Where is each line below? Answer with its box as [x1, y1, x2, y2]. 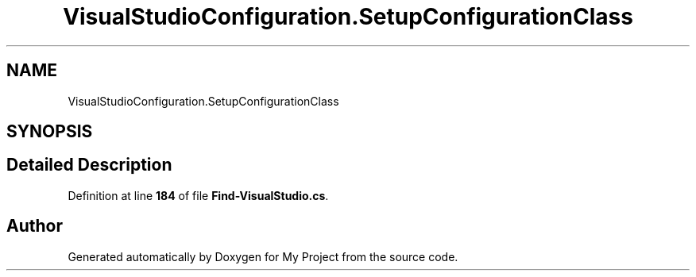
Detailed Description [6, 155, 172, 175]
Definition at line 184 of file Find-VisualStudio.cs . [68, 188, 329, 202]
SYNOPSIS [6, 121, 93, 142]
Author [6, 216, 63, 237]
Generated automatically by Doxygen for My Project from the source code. [68, 249, 458, 264]
